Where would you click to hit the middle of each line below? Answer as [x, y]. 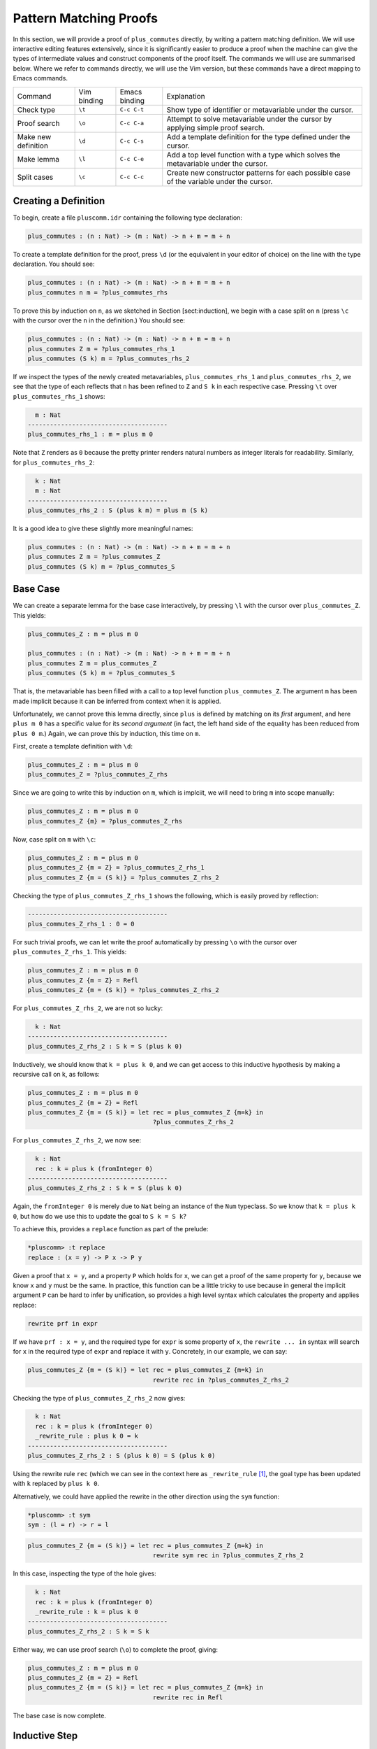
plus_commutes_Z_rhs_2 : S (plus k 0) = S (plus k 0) [121, 1456]
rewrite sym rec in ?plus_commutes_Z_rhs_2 [228, 1556]
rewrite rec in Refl [188, 1697]
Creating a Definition [59, 200]
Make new [34, 136]
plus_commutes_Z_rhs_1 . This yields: [70, 952]
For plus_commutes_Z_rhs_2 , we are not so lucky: [88, 1008]
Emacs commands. [40, 78]
